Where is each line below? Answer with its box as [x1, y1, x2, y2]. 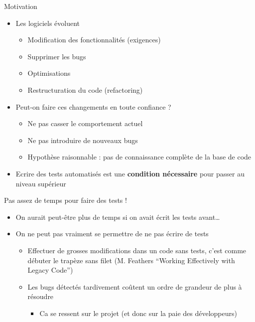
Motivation [4, 1, 37, 11]
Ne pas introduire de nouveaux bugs [27, 135, 138, 145]
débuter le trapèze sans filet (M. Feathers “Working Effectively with [27, 255, 235, 265]
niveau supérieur [15, 178, 66, 188]
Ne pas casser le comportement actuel [27, 118, 143, 129]
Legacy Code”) [27, 265, 73, 275]
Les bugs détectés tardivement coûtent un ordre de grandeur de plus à [27, 281, 242, 292]
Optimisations [27, 68, 71, 78]
